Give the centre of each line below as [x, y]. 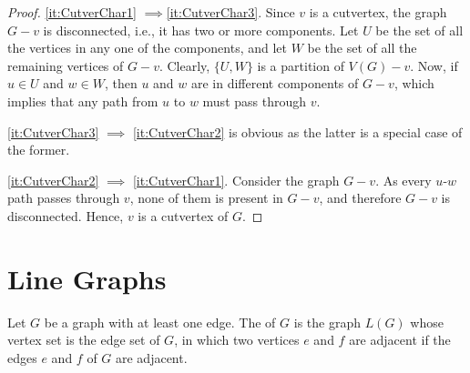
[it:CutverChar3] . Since [230, 12]
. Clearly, [184, 65]
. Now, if [434, 65]
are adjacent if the [400, 340]
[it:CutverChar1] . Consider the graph [236, 180]
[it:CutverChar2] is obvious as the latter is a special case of [297, 131]
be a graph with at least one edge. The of [160, 322]
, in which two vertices [237, 340]
